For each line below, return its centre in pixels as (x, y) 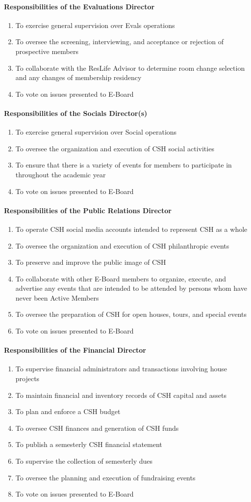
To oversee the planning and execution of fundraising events (105, 477)
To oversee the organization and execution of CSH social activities (115, 148)
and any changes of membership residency (78, 77)
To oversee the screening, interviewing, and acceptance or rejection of (119, 42)
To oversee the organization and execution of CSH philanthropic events (122, 245)
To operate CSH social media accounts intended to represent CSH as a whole (131, 229)
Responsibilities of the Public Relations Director (88, 210)
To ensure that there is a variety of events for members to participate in (124, 165)
